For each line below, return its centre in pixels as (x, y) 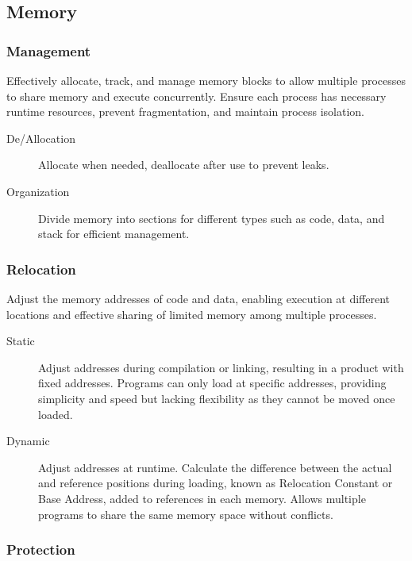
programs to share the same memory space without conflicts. (186, 514)
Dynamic (28, 441)
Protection (41, 549)
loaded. (56, 414)
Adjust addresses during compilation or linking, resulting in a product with (221, 367)
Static (21, 341)
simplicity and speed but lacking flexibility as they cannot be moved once (217, 398)
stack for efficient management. (114, 234)
